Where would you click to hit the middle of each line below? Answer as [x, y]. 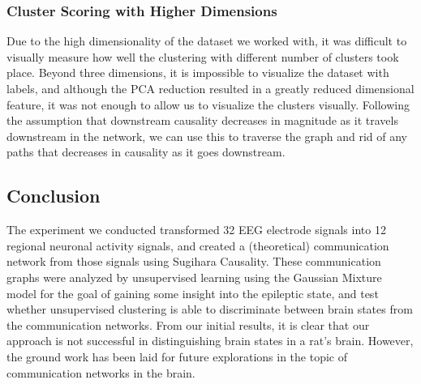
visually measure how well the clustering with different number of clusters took [203, 56]
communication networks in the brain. [101, 372]
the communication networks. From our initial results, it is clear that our [188, 324]
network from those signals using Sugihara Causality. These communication [194, 261]
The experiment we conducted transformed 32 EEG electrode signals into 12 [196, 230]
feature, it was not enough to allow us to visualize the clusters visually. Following [208, 104]
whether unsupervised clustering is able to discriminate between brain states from [210, 309]
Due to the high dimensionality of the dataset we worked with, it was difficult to [207, 41]
